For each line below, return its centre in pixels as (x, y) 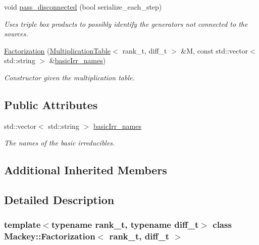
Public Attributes (51, 104)
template (22, 225)
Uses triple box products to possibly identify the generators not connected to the (126, 23)
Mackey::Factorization (50, 236)
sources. (16, 34)
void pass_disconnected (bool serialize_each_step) (83, 7)
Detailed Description (59, 200)
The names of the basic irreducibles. (60, 143)
